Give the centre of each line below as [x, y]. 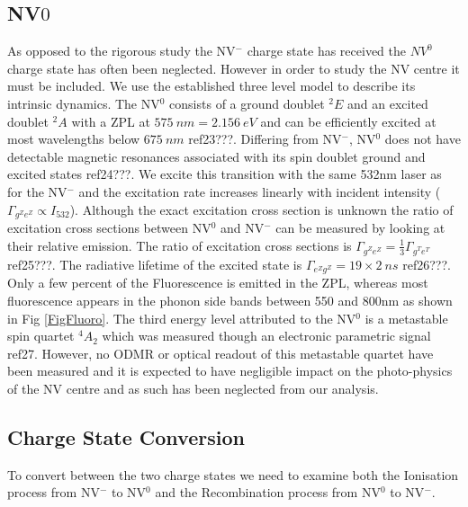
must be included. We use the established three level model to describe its [211, 86]
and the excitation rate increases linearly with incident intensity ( [260, 191]
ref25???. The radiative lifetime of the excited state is [155, 264]
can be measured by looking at [360, 228]
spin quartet [41, 336]
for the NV [37, 191]
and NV [242, 228]
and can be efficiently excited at [348, 121]
